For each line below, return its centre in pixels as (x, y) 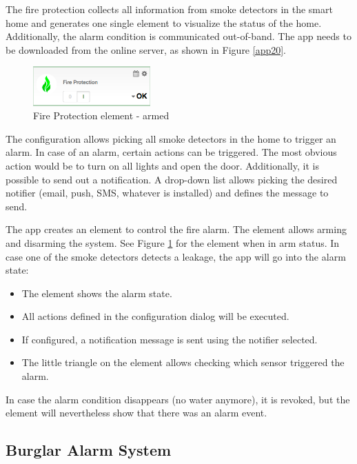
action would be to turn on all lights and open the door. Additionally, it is (162, 165)
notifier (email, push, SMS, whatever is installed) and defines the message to (167, 193)
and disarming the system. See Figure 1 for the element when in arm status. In (173, 242)
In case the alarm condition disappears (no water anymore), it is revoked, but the (178, 399)
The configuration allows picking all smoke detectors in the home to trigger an (171, 138)
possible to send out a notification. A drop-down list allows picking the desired (172, 179)
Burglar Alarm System (89, 450)
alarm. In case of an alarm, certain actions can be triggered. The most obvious (171, 152)
